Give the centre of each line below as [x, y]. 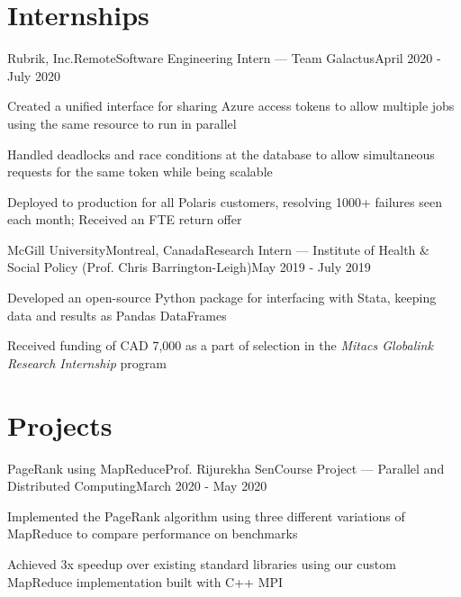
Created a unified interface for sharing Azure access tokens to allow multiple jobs [231, 106]
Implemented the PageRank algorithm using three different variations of [206, 516]
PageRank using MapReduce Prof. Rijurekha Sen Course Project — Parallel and [226, 468]
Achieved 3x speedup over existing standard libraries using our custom [202, 563]
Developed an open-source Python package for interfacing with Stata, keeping [222, 298]
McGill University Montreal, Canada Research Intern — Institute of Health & [218, 249]
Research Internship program [87, 362]
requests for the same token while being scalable [140, 172]
